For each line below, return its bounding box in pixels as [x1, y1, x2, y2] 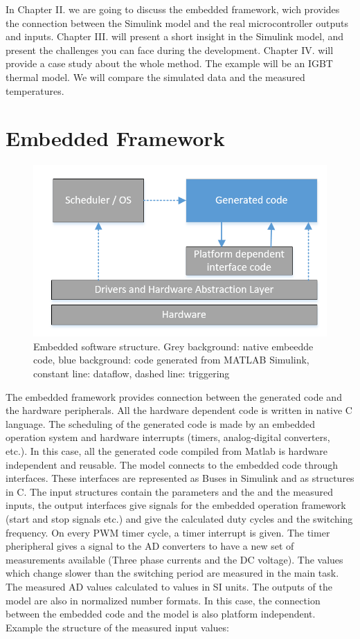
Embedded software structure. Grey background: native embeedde [33, 339, 314, 353]
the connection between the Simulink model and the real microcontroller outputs [6, 15, 348, 30]
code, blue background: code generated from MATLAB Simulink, [33, 352, 309, 367]
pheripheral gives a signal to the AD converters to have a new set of [6, 539, 294, 553]
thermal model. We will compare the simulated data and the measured [6, 69, 305, 84]
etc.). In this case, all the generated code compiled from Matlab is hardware [6, 444, 328, 458]
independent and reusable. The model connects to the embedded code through [6, 457, 339, 471]
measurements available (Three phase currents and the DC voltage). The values [6, 552, 343, 566]
